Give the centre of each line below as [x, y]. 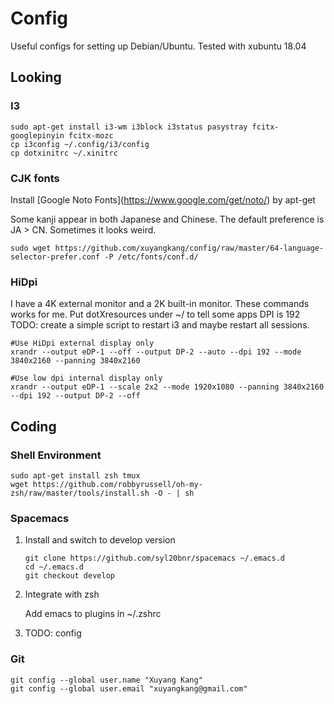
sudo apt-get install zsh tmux [75, 475]
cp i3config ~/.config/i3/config [80, 144]
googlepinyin [37, 135]
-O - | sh [174, 493]
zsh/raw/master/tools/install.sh [80, 493]
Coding [33, 426]
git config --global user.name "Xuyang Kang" [106, 680]
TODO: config [53, 633]
